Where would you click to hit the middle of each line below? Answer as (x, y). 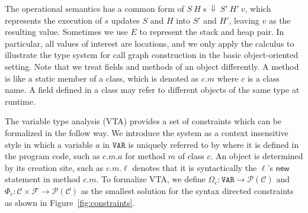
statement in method (43, 179)
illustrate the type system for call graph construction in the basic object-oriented (152, 55)
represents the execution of (53, 20)
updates (125, 20)
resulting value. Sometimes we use (66, 32)
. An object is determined (257, 156)
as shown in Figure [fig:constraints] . (70, 202)
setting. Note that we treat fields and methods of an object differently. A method (152, 66)
